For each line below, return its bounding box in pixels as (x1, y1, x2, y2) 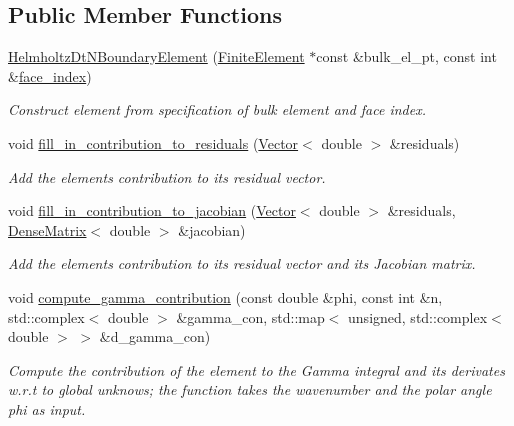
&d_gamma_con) (99, 326, 211, 347)
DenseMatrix (8, 219, 87, 240)
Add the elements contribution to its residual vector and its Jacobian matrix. (8, 253, 476, 274)
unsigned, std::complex (348, 306, 488, 327)
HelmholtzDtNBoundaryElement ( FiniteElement (8, 46, 305, 67)
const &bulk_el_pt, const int (316, 46, 497, 67)
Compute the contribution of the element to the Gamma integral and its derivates (8, 359, 505, 380)
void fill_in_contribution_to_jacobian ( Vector (8, 200, 296, 221)
